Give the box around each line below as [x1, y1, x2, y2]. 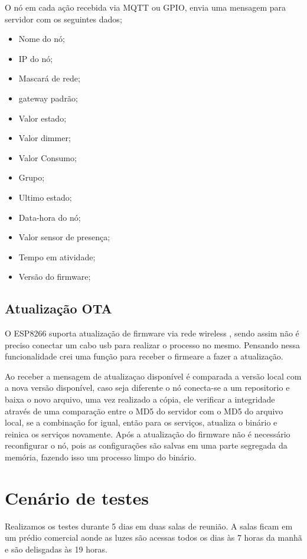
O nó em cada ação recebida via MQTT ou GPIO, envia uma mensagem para [5, 1, 286, 13]
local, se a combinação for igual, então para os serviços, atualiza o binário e [5, 416, 277, 429]
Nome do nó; [18, 32, 65, 45]
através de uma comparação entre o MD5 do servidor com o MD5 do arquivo [5, 404, 283, 417]
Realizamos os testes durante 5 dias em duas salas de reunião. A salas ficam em [5, 519, 293, 532]
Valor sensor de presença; [18, 231, 110, 243]
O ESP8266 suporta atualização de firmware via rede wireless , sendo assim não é [5, 327, 299, 339]
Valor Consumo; [18, 151, 77, 164]
